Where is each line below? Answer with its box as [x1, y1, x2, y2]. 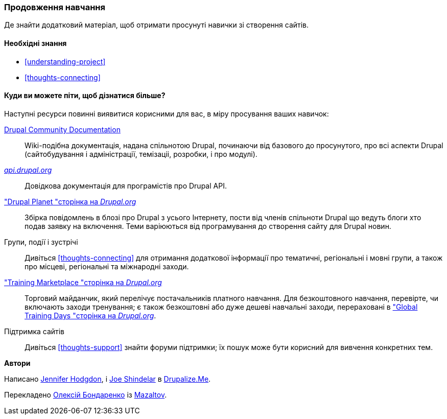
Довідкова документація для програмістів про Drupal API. [25, 181, 227, 190]
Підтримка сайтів [4, 327, 65, 336]
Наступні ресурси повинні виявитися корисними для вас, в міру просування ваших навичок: [4, 109, 329, 118]
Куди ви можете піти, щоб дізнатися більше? [4, 91, 166, 100]
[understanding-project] [25, 57, 106, 66]
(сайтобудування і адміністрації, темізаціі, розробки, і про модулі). [25, 149, 257, 158]
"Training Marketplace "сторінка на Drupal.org [4, 277, 162, 287]
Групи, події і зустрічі [4, 237, 78, 246]
